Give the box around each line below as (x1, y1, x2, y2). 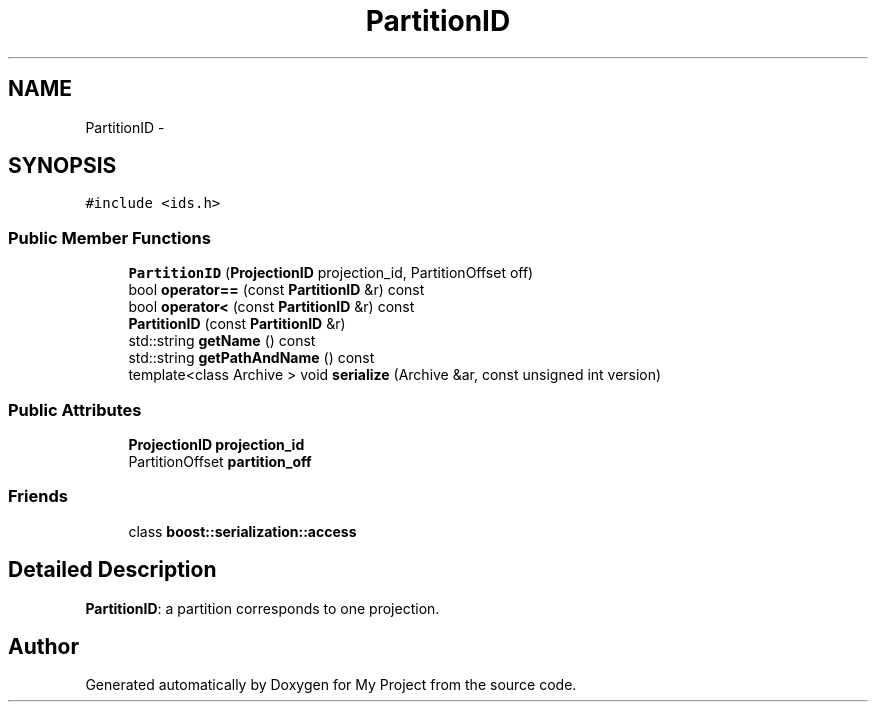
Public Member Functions (8, 227, 211, 248)
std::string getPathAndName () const (128, 349, 375, 367)
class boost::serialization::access (128, 522, 357, 540)
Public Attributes (8, 399, 142, 420)
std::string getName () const (128, 332, 316, 350)
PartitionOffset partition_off (128, 452, 312, 470)
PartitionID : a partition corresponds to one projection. (85, 599, 440, 617)
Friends (8, 486, 68, 507)
